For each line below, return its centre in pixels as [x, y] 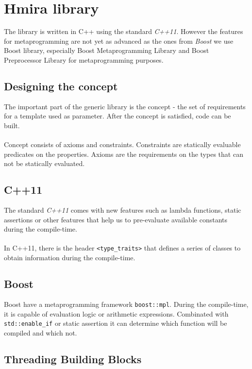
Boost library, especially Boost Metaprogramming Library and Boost [107, 50]
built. [12, 125]
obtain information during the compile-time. [70, 258]
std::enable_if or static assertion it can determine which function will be [116, 323]
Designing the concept [61, 86]
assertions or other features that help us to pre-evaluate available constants [116, 219]
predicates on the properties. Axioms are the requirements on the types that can [124, 154]
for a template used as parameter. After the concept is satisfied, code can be [118, 116]
